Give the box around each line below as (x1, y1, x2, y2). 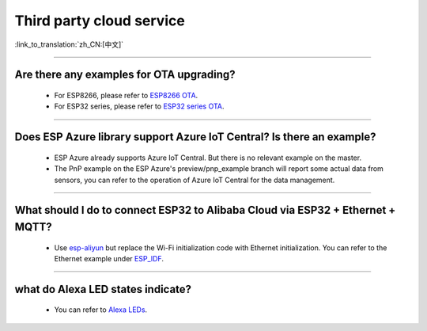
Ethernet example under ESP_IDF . (54, 253, 164, 263)
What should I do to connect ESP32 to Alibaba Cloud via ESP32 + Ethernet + (14, 204, 396, 217)
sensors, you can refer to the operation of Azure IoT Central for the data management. (54, 175, 335, 185)
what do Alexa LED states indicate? (14, 282, 192, 296)
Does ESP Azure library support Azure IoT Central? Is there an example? (14, 131, 376, 144)
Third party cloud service (14, 12, 185, 29)
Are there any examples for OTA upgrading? (14, 68, 236, 82)
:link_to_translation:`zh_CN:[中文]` (14, 40, 124, 49)
